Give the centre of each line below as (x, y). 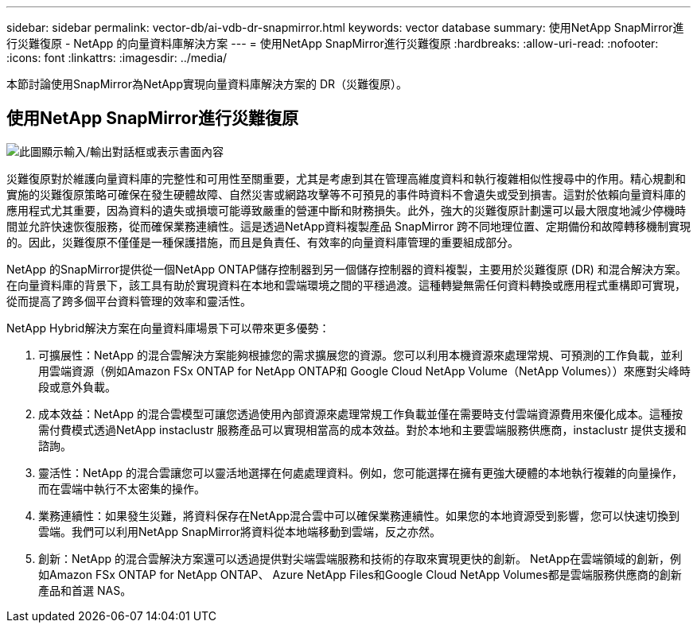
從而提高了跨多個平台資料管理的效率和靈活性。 (129, 301)
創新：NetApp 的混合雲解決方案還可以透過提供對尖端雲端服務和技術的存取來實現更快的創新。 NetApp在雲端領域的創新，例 (360, 558)
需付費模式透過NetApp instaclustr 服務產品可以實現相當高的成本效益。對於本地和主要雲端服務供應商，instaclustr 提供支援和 (362, 429)
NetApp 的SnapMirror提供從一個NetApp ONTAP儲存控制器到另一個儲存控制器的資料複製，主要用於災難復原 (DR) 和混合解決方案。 (347, 269)
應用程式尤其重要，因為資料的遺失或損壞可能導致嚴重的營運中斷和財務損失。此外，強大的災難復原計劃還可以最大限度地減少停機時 (346, 210)
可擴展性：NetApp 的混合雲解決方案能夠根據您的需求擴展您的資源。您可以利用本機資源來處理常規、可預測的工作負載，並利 (361, 355)
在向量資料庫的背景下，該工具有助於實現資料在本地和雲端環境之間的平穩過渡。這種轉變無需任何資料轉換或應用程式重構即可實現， (346, 285)
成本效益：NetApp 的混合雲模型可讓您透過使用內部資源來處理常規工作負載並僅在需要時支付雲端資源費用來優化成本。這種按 (361, 414)
